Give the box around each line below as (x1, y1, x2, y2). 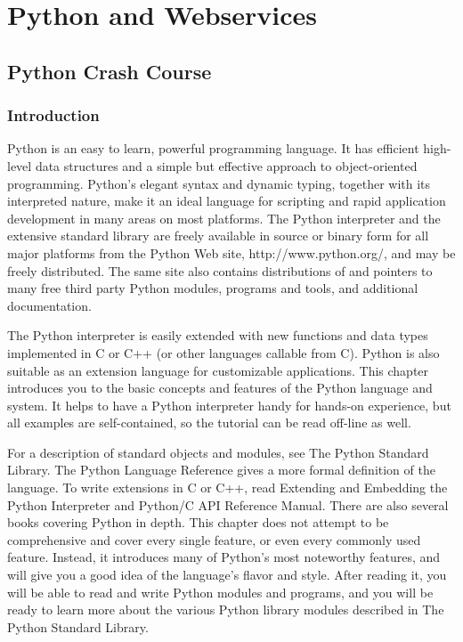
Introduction (7, 104, 100, 126)
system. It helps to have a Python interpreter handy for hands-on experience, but (7, 395, 451, 414)
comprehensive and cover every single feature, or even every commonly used (7, 530, 421, 549)
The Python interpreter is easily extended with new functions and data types (7, 326, 428, 345)
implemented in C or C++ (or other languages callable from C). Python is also (7, 343, 440, 362)
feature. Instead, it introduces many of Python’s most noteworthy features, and (7, 548, 441, 566)
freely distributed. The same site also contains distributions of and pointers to (7, 261, 433, 280)
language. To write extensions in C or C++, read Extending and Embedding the (7, 478, 448, 497)
